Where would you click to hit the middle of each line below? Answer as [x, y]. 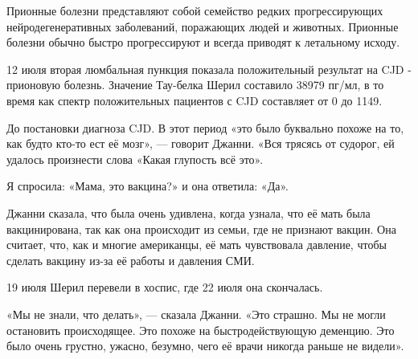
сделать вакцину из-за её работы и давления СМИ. [131, 260]
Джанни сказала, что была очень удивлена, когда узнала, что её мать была [189, 212]
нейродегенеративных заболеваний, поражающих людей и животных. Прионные [203, 26]
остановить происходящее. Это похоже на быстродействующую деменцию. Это [201, 330]
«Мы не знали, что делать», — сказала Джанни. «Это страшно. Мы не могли [196, 314]
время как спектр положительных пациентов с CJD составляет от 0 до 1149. [195, 100]
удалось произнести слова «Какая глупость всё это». [135, 159]
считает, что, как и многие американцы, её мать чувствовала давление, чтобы [197, 245]
